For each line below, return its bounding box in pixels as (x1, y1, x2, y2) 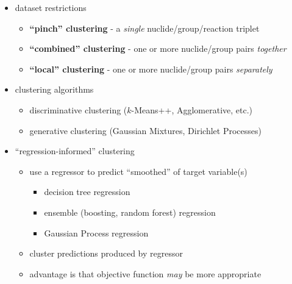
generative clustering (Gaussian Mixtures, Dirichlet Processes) (29, 124, 262, 137)
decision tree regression (44, 185, 130, 198)
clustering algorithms (15, 83, 94, 96)
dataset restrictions (15, 1, 87, 13)
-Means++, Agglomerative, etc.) (131, 103, 253, 116)
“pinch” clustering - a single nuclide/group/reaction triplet (29, 21, 260, 34)
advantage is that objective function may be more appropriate (29, 267, 262, 280)
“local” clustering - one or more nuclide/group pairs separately (29, 62, 272, 75)
